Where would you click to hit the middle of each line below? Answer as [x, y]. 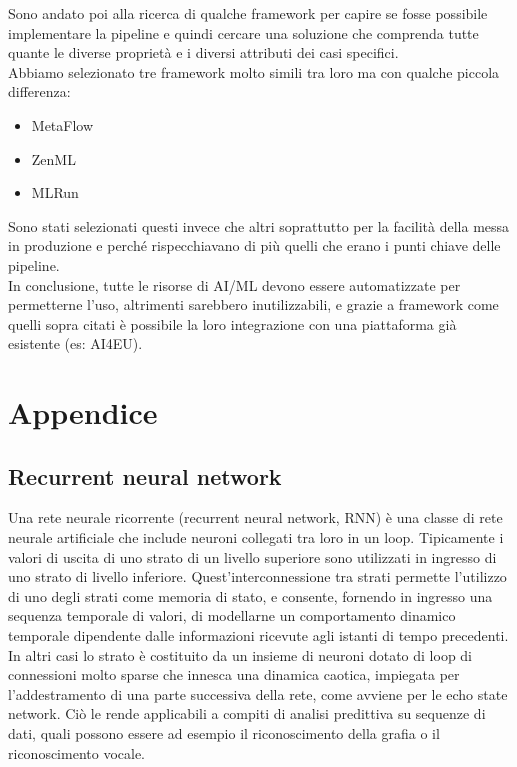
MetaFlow [62, 124]
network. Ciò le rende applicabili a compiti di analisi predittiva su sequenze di [247, 713]
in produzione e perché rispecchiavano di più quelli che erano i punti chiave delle [254, 245]
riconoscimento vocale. [76, 752]
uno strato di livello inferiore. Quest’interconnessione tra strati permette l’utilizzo [257, 576]
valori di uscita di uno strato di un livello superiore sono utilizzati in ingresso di [252, 556]
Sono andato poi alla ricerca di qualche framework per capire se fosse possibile [248, 13]
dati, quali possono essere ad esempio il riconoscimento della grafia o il [224, 733]
